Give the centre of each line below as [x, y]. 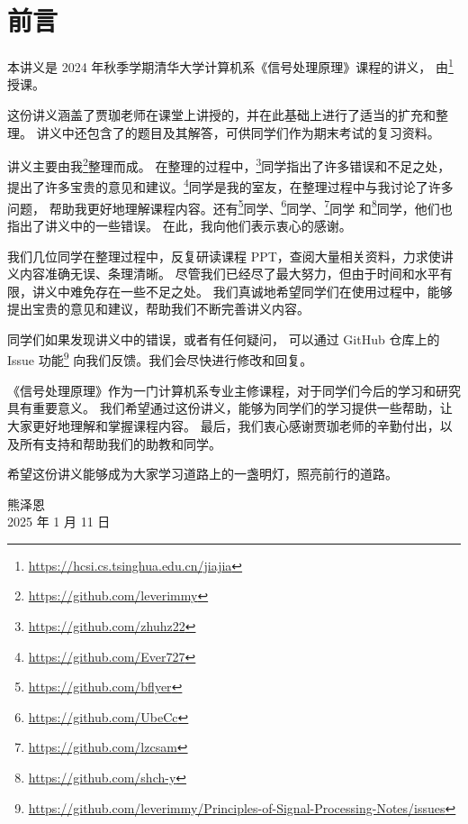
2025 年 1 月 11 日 [59, 522]
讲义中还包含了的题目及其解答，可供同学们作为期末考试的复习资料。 [238, 132]
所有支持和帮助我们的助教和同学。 [120, 443]
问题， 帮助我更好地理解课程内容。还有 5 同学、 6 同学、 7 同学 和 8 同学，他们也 [230, 206]
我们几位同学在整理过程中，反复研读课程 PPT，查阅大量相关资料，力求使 [224, 256]
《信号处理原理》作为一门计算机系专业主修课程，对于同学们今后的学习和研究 [234, 390]
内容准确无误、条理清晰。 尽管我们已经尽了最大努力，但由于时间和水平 [229, 274]
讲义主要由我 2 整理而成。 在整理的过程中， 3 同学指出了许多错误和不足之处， [229, 165]
